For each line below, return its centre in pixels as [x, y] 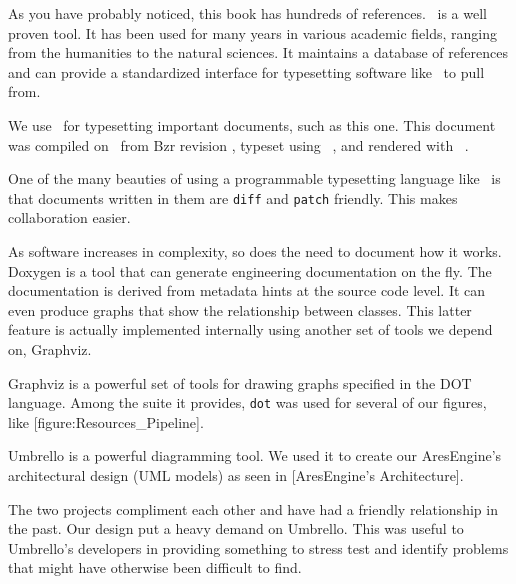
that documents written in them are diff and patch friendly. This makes [233, 197]
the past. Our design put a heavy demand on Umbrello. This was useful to [236, 528]
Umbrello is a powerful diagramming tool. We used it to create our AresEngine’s [255, 455]
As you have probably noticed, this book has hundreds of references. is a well [247, 13]
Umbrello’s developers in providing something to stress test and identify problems [258, 547]
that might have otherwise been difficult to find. [155, 567]
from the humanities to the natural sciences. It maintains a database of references [258, 52]
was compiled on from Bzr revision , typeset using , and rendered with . [238, 144]
